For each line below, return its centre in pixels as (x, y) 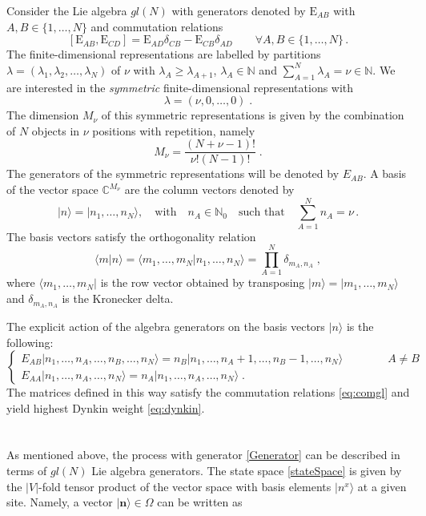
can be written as (200, 502)
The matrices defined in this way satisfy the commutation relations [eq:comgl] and (208, 392)
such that (261, 213)
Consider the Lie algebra (67, 10)
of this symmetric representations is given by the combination (253, 115)
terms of (27, 471)
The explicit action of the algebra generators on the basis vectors (166, 326)
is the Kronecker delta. (118, 298)
